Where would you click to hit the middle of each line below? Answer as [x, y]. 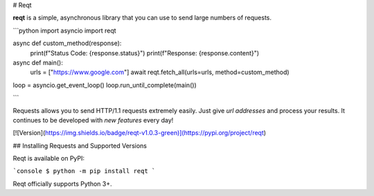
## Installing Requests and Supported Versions [80, 145]
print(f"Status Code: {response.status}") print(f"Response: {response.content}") [145, 53]
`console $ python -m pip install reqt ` [84, 171]
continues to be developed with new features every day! [93, 120]
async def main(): [38, 62]
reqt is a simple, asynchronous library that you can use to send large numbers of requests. [142, 18]
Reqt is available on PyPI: [49, 159]
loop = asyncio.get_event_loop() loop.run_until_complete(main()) [105, 85]
